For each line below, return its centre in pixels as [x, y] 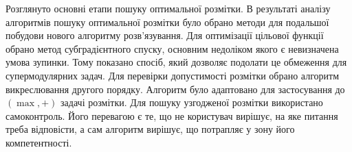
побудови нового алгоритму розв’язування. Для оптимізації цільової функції [165, 35]
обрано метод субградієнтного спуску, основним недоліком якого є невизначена [172, 48]
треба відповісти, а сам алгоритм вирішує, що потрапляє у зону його [150, 129]
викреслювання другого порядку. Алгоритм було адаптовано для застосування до [175, 89]
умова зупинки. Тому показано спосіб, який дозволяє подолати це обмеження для [176, 62]
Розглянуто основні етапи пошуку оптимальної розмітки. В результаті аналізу [168, 8]
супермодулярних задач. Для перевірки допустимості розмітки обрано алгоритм [173, 75]
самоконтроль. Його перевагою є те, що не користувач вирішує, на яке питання [172, 115]
